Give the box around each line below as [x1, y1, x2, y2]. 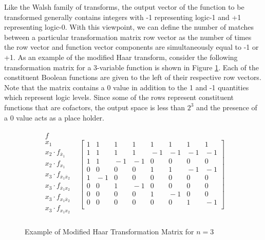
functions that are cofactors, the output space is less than [4, 102, 185, 112]
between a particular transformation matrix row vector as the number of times [4, 31, 252, 42]
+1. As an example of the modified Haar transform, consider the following [4, 51, 238, 62]
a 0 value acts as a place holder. [4, 112, 104, 123]
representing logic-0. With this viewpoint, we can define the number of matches [4, 22, 254, 32]
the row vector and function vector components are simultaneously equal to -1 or [4, 42, 259, 52]
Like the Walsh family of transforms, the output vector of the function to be [4, 2, 244, 12]
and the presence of [196, 102, 257, 112]
